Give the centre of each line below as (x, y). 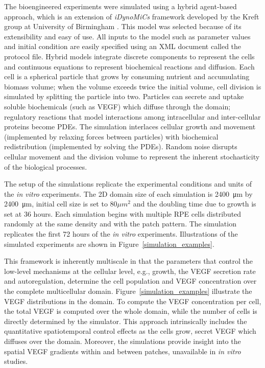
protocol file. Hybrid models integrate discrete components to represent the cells (129, 56)
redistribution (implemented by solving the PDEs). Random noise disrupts (121, 146)
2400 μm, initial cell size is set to (56, 204)
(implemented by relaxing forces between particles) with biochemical (111, 136)
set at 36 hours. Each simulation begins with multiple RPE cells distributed (123, 213)
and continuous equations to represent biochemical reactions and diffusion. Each (129, 66)
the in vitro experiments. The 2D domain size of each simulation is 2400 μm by (128, 193)
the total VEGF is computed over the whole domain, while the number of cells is (131, 311)
